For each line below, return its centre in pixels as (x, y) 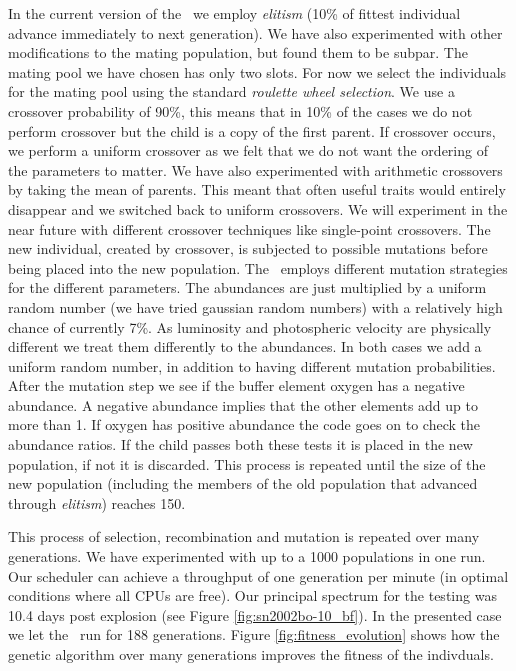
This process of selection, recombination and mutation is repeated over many (244, 536)
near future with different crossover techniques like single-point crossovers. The (249, 228)
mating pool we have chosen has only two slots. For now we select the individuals (257, 71)
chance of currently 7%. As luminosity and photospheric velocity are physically (250, 326)
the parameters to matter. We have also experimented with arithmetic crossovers (255, 169)
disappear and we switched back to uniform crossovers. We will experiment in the (258, 208)
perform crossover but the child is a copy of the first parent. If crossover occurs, (252, 130)
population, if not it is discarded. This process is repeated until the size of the (247, 463)
